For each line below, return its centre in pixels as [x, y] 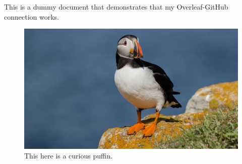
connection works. [32, 16]
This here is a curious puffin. [69, 156]
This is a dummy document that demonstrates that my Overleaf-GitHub [116, 7]
